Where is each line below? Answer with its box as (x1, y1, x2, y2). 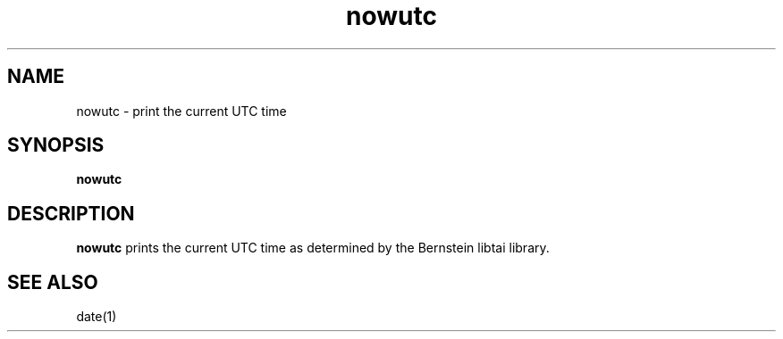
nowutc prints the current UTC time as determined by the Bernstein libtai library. (76, 240, 550, 256)
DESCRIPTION (7, 202, 135, 225)
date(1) (76, 309, 117, 325)
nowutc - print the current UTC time (76, 103, 287, 119)
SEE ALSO (7, 270, 98, 294)
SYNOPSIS (7, 134, 105, 157)
